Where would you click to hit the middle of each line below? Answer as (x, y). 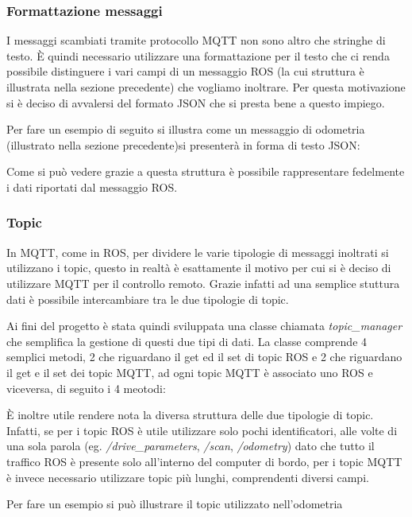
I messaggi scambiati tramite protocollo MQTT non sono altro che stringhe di (196, 40)
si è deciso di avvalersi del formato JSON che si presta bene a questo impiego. (196, 102)
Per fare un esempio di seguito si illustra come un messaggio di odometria (186, 129)
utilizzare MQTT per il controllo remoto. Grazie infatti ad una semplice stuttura (203, 283)
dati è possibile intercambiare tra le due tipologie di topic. (148, 299)
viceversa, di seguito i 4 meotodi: (86, 388)
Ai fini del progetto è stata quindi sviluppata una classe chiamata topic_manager (204, 326)
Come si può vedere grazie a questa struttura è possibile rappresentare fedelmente (206, 171)
